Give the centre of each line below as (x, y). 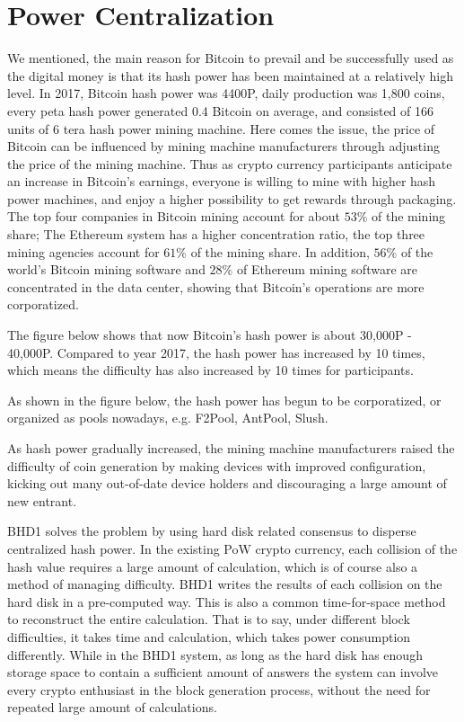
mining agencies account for (83, 251)
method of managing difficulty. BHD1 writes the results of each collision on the (225, 584)
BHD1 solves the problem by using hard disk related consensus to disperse (212, 531)
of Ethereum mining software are (327, 269)
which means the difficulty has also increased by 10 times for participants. (210, 370)
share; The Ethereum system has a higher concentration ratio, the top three (216, 234)
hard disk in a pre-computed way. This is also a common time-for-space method (227, 601)
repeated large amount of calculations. (112, 707)
